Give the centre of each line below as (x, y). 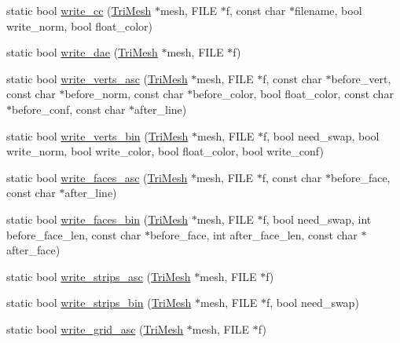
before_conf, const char (69, 109)
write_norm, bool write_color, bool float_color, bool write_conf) (165, 151)
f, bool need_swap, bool (321, 135)
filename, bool (328, 10)
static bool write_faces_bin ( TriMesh (97, 219)
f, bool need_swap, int (317, 219)
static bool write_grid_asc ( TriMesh (95, 328)
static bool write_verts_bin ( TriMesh (97, 135)
